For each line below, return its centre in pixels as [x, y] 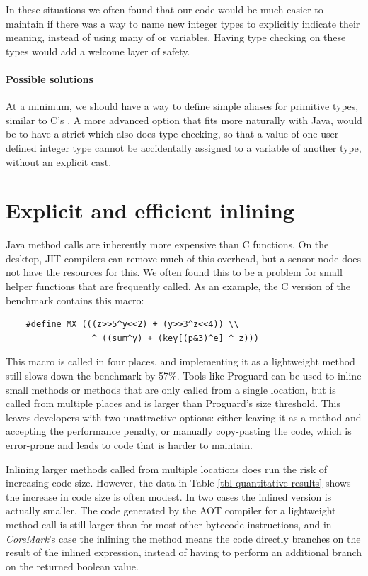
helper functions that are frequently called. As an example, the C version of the [178, 286]
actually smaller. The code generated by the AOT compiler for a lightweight [171, 510]
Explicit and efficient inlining [150, 210]
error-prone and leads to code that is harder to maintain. [129, 444]
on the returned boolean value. [72, 566]
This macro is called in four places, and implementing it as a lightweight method [180, 361]
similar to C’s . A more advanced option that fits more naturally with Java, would [184, 120]
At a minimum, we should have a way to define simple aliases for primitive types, [182, 106]
